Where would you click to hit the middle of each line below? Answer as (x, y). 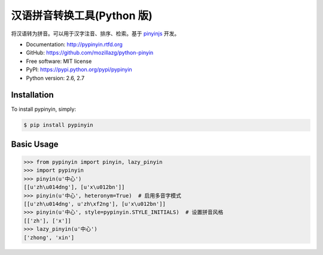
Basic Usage (35, 144)
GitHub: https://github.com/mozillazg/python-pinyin (90, 53)
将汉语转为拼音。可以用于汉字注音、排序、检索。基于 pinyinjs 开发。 (95, 34)
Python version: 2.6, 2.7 (55, 78)
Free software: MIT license (59, 61)
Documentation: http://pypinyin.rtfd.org (74, 44)
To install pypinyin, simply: (44, 109)
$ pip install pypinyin (59, 125)
